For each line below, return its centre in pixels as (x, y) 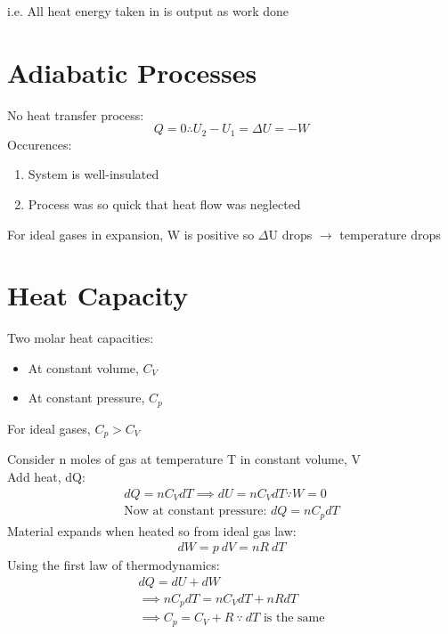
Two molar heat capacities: (81, 338)
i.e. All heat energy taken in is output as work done (148, 11)
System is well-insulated (94, 174)
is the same (294, 618)
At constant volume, (83, 367)
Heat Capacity (98, 295)
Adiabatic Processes (132, 72)
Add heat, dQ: (46, 476)
